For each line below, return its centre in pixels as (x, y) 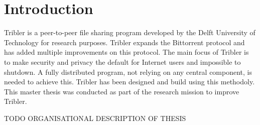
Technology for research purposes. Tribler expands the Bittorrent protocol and (124, 42)
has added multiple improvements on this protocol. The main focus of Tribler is (126, 52)
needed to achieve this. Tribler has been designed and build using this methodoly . (129, 82)
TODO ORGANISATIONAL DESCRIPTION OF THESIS (95, 118)
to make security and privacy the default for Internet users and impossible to (122, 61)
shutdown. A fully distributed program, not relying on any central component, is (128, 72)
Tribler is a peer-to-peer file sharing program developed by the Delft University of (130, 32)
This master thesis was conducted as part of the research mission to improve (122, 91)
